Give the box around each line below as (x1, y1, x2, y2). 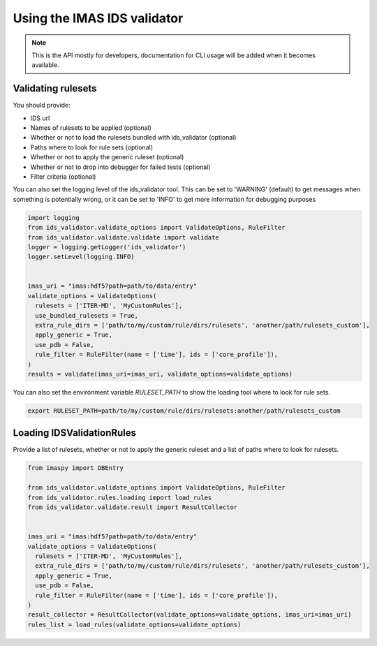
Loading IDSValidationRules (13, 427, 136, 439)
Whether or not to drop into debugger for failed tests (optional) (30, 163, 211, 171)
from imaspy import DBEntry (27, 464, 124, 472)
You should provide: (13, 101, 71, 110)
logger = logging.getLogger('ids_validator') (27, 243, 186, 251)
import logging (27, 214, 80, 221)
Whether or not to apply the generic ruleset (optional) (30, 153, 184, 161)
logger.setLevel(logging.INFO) (27, 253, 135, 261)
